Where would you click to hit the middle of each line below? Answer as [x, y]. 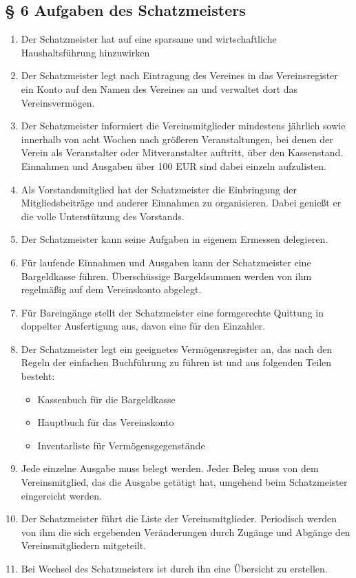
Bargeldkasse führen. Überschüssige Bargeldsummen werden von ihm [166, 276]
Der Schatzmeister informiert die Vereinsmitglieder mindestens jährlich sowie [183, 126]
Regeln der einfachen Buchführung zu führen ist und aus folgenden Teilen [176, 362]
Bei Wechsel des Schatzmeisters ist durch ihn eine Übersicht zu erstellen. [174, 569]
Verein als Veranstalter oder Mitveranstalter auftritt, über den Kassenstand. [182, 152]
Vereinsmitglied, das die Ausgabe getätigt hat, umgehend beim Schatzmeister [184, 482]
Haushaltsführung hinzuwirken [85, 52]
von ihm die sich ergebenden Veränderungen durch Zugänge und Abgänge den [186, 532]
